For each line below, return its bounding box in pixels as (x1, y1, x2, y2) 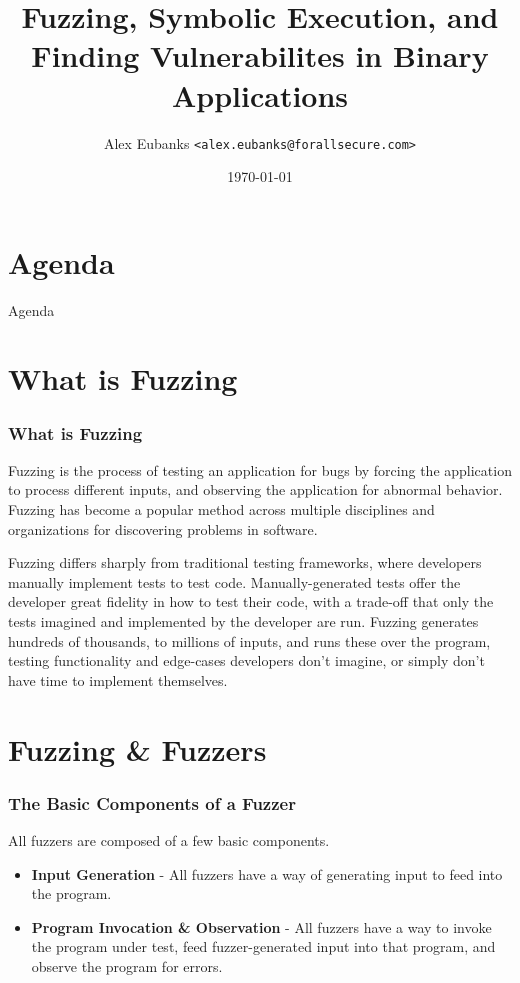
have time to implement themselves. (8, 669, 228, 690)
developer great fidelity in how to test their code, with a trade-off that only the (8, 591, 494, 612)
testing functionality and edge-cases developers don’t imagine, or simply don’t (8, 650, 485, 671)
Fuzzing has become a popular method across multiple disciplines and (8, 499, 435, 520)
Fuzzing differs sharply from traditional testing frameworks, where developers (8, 552, 482, 573)
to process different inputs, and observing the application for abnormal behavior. (8, 479, 503, 500)
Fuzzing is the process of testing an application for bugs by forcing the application (8, 459, 512, 480)
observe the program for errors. (31, 955, 223, 976)
